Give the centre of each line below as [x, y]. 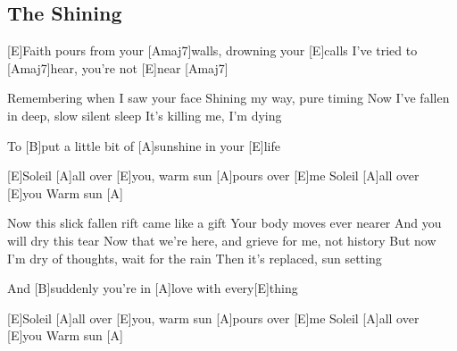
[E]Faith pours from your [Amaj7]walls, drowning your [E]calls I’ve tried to [212, 50]
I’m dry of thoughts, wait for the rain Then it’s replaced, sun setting [195, 258]
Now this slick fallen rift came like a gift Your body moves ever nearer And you [224, 223]
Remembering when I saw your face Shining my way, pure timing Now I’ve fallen [228, 98]
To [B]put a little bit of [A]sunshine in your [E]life [144, 145]
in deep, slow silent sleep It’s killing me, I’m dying [145, 115]
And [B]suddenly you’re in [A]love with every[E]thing [153, 288]
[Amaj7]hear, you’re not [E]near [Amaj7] [118, 67]
